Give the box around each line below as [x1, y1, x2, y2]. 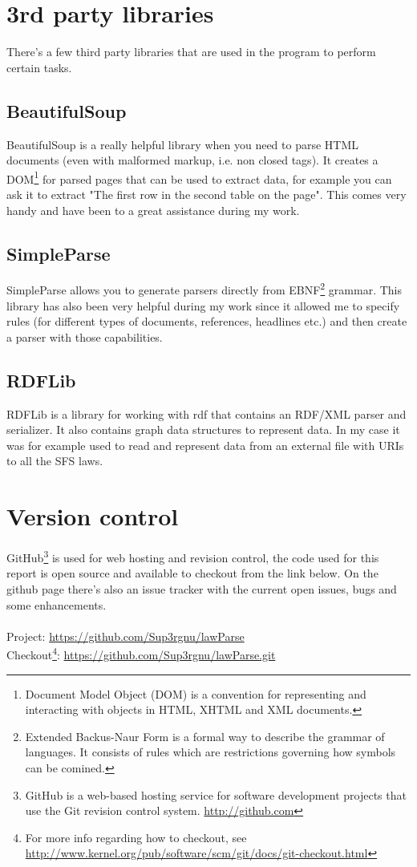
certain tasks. [6, 59, 72, 75]
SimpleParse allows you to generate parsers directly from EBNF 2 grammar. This [6, 279, 403, 298]
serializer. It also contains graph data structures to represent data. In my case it [6, 421, 400, 438]
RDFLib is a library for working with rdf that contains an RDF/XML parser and [6, 405, 407, 422]
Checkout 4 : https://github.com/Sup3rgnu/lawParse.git [6, 644, 276, 662]
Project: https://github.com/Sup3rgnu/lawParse [6, 627, 245, 644]
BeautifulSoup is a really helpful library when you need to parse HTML [6, 136, 359, 152]
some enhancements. [6, 596, 107, 613]
